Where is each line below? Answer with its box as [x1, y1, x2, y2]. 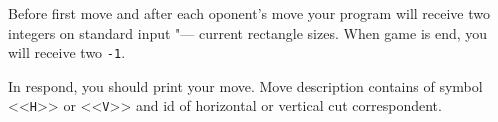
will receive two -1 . [8, 42, 126, 63]
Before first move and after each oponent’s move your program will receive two [8, 3, 491, 23]
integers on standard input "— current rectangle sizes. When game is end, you [8, 22, 488, 43]
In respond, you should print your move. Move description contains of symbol [8, 75, 483, 96]
